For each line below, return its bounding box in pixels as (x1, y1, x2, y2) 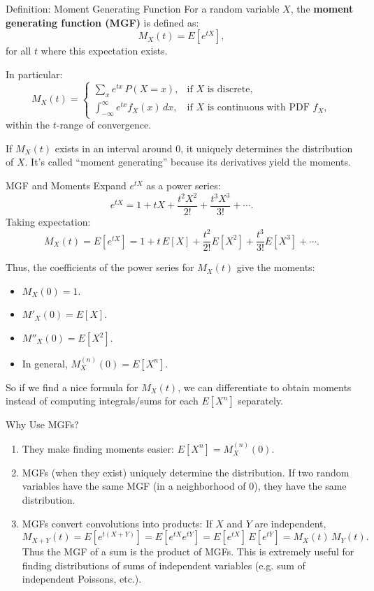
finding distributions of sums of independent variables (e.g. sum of (22, 557, 305, 572)
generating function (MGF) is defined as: (6, 15, 199, 29)
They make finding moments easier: (22, 441, 174, 455)
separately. (238, 393, 283, 408)
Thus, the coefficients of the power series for (6, 260, 194, 275)
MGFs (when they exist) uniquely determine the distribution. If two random (22, 465, 350, 479)
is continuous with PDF (207, 103, 310, 113)
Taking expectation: (6, 214, 91, 229)
